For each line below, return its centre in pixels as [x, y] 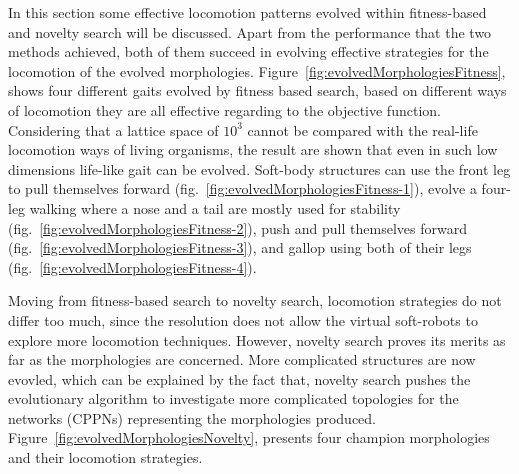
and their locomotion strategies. [105, 457]
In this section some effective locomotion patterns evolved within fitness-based [247, 12]
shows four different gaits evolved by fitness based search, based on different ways [257, 90]
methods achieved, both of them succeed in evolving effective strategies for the [248, 51]
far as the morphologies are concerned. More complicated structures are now [242, 359]
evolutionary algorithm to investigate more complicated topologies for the [233, 398]
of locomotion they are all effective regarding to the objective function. [224, 109]
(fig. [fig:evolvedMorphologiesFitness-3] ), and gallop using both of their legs [240, 247]
